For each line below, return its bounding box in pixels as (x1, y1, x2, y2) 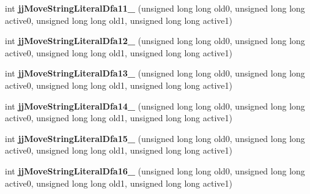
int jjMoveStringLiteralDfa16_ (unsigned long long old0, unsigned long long (5, 164, 305, 177)
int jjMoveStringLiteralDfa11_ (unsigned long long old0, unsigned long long (5, 2, 305, 14)
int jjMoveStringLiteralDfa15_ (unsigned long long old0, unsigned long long (5, 132, 305, 144)
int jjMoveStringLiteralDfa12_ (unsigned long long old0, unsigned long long (5, 34, 305, 47)
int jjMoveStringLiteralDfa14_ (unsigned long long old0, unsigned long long (5, 99, 305, 112)
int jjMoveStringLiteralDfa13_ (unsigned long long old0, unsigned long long (5, 67, 305, 80)
